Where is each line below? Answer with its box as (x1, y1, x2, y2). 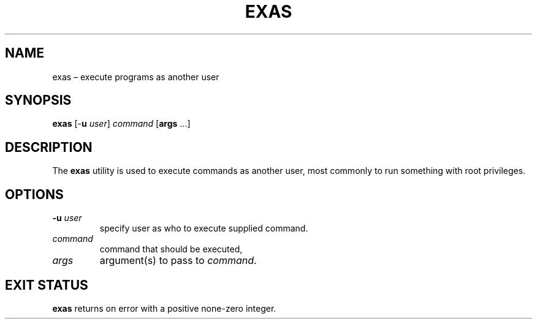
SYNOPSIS (5, 92, 72, 108)
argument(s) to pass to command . (99, 254, 257, 267)
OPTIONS (5, 186, 64, 202)
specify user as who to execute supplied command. (99, 223, 308, 234)
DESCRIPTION (5, 139, 93, 155)
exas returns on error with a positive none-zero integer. (52, 303, 276, 314)
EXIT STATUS (5, 277, 88, 293)
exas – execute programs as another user (52, 71, 219, 82)
